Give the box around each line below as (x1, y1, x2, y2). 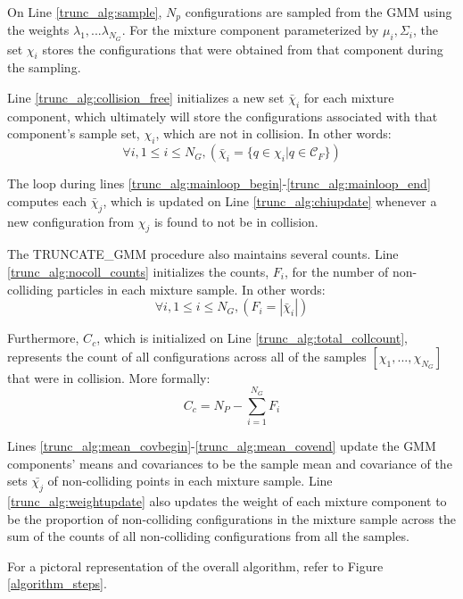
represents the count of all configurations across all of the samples (7, 346, 367, 365)
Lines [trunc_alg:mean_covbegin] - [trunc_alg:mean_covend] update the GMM (7, 436, 436, 454)
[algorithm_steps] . (7, 574, 107, 593)
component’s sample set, (7, 124, 140, 143)
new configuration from (7, 212, 135, 230)
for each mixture (303, 88, 394, 107)
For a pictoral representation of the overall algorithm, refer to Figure (7, 556, 384, 575)
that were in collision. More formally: (7, 368, 211, 387)
